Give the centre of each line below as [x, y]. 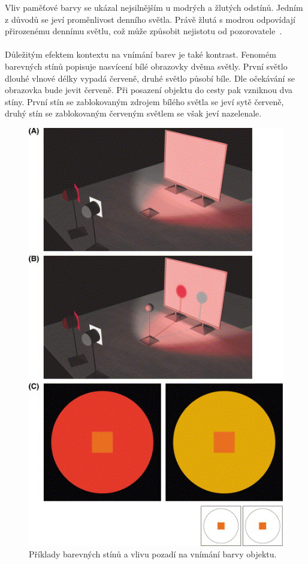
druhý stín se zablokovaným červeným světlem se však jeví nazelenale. [133, 113]
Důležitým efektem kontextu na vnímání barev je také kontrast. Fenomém [141, 54]
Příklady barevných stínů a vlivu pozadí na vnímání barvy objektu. [153, 554]
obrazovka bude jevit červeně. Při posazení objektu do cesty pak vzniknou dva [149, 90]
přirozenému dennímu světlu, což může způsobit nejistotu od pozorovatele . [144, 31]
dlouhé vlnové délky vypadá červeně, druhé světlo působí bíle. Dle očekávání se [150, 78]
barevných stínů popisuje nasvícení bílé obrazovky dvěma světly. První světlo [146, 66]
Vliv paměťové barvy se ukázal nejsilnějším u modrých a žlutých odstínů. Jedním [154, 7]
